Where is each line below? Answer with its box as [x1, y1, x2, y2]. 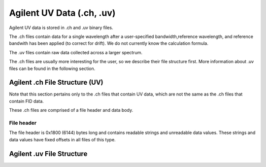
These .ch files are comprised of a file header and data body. [9, 107, 133, 113]
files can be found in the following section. [9, 66, 96, 71]
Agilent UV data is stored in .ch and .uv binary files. [9, 25, 113, 31]
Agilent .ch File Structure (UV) [9, 78, 103, 87]
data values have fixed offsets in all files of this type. [9, 136, 116, 142]
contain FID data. [9, 98, 44, 104]
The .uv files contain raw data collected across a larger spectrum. [9, 49, 143, 55]
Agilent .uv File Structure [9, 149, 88, 158]
